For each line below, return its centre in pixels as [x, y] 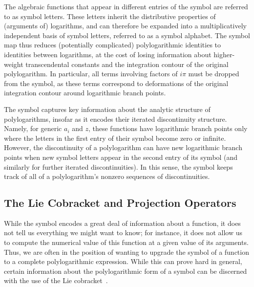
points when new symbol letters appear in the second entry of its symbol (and [121, 157]
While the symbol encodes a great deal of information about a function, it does [122, 223]
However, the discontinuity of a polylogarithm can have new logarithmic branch [123, 147]
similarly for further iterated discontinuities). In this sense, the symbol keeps [118, 166]
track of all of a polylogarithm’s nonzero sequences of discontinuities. [107, 176]
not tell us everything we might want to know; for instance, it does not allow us [123, 232]
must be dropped [214, 74]
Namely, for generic [33, 128]
